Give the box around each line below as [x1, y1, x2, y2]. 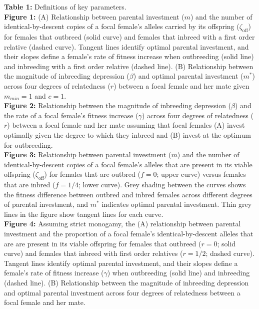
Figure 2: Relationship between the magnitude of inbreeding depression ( [4, 100, 231, 111]
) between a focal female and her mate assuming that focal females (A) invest [7, 120, 245, 130]
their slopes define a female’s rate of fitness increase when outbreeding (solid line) [4, 51, 254, 62]
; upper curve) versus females [156, 169, 246, 179]
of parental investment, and [4, 199, 88, 209]
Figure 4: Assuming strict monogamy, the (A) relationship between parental [4, 218, 241, 229]
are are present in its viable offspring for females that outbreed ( [4, 238, 201, 248]
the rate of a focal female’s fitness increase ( [4, 110, 138, 120]
